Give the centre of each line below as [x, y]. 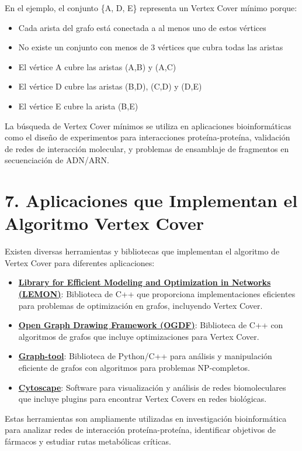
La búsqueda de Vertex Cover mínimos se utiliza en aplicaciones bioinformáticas [148, 125]
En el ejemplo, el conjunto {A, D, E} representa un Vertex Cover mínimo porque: [151, 8]
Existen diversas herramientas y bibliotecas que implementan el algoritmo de [142, 251]
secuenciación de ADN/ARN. [57, 160]
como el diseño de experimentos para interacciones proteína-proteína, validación [147, 137]
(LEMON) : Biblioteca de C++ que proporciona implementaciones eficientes [157, 294]
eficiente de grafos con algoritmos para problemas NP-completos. [134, 367]
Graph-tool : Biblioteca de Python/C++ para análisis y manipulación [145, 356]
